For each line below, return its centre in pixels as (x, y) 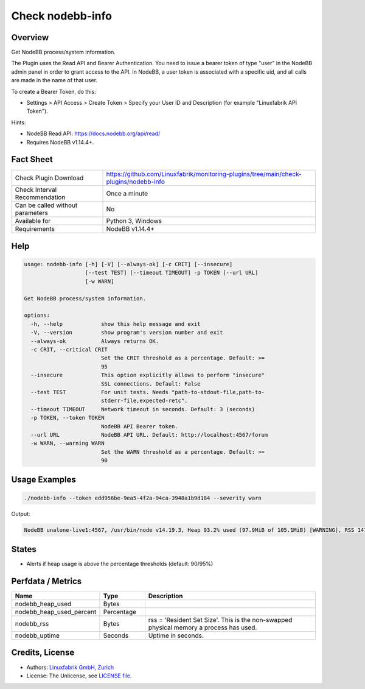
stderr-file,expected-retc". (144, 401)
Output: (21, 514)
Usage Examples (43, 480)
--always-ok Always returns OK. (95, 341)
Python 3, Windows (134, 221)
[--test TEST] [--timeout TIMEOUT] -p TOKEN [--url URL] (172, 273)
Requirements (35, 229)
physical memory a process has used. (203, 627)
